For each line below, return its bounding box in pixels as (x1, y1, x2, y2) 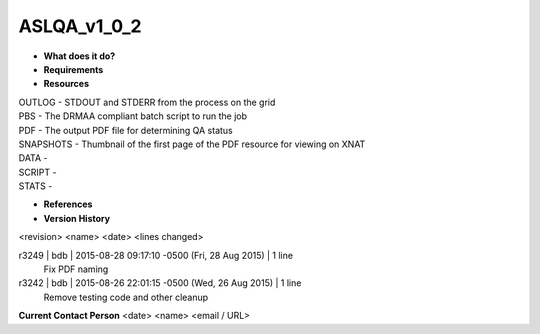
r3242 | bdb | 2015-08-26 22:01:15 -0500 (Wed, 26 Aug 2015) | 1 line (18, 277, 302, 289)
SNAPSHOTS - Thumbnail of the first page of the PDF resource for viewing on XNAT (18, 138, 366, 150)
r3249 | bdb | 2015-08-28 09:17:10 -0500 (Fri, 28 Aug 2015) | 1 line (18, 249, 294, 261)
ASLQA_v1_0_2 (18, 15, 142, 37)
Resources (43, 78, 90, 90)
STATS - (18, 180, 53, 192)
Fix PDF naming (43, 263, 109, 275)
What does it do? (43, 50, 116, 62)
